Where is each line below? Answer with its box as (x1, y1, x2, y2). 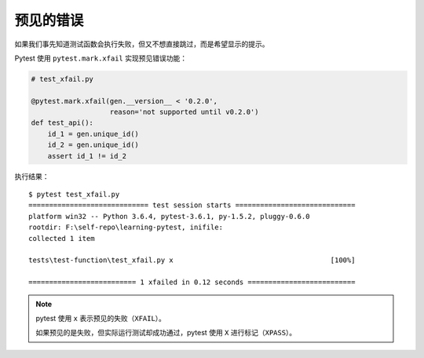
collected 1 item (28, 234, 95, 243)
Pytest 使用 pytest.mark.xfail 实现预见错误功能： (14, 53, 188, 63)
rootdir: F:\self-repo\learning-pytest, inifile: (28, 223, 224, 232)
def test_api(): (31, 119, 94, 127)
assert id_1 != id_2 (47, 152, 127, 160)
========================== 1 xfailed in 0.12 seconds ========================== (28, 278, 356, 287)
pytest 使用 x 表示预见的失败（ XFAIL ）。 (35, 313, 166, 323)
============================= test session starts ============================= (28, 201, 356, 210)
